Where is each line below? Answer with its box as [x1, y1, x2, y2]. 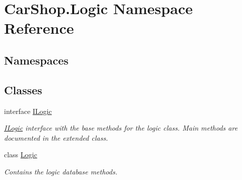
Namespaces [4, 52, 69, 68]
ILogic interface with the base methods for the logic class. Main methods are [4, 123, 238, 133]
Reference [4, 18, 74, 38]
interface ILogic [4, 105, 52, 116]
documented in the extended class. [4, 132, 108, 143]
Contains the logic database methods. [4, 166, 117, 176]
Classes [4, 82, 42, 97]
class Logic [4, 149, 37, 160]
